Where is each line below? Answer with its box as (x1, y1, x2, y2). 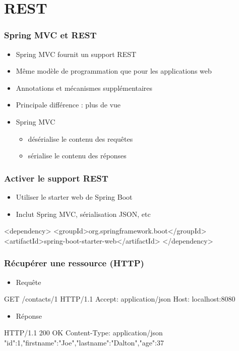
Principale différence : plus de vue (16, 99, 121, 110)
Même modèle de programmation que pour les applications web (16, 66, 212, 76)
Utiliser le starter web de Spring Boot (16, 191, 133, 202)
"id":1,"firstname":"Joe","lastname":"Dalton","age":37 (4, 337, 164, 347)
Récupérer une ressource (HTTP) (4, 257, 144, 269)
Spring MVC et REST (4, 29, 97, 41)
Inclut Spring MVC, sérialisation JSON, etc (16, 208, 151, 219)
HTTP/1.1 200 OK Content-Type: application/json (4, 327, 163, 338)
